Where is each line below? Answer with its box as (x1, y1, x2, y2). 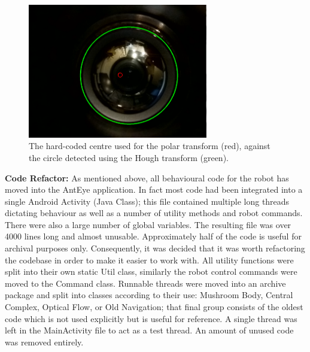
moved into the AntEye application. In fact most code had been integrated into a (5, 183, 303, 196)
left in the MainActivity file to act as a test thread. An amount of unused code (5, 324, 294, 336)
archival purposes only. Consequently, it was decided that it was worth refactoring (5, 242, 305, 254)
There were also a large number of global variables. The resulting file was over (5, 218, 291, 230)
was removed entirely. (5, 335, 84, 348)
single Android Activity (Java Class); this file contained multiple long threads (5, 195, 290, 207)
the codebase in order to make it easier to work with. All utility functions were (5, 253, 294, 266)
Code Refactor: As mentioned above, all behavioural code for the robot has (5, 171, 289, 184)
